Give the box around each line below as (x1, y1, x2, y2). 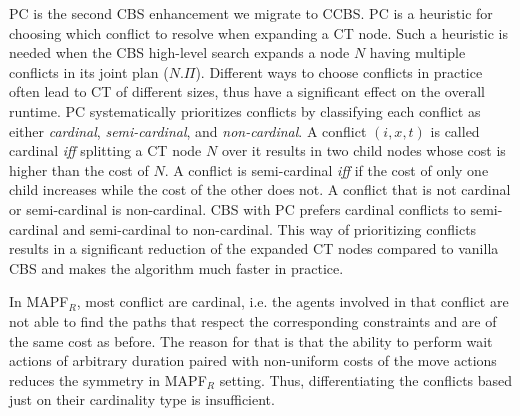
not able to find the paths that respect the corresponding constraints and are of (9, 310, 497, 331)
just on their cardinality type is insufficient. (9, 389, 275, 410)
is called (430, 120, 480, 141)
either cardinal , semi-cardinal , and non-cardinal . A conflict (9, 120, 367, 141)
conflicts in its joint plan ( (9, 61, 169, 82)
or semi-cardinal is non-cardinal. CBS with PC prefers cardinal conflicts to (9, 198, 466, 219)
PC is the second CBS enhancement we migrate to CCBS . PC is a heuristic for (9, 3, 493, 23)
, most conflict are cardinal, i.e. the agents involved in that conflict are (76, 291, 509, 312)
